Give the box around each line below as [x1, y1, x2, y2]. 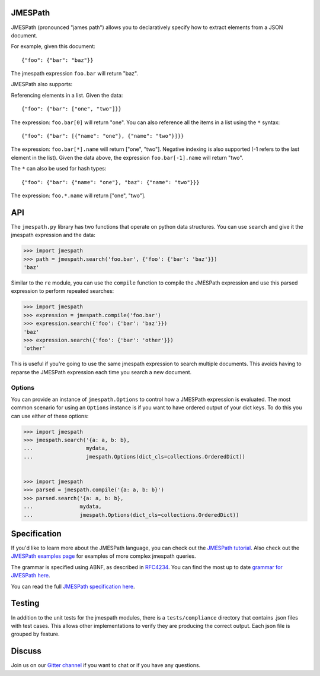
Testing [11, 598, 40, 608]
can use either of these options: [11, 412, 89, 419]
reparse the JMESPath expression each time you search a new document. [11, 368, 192, 375]
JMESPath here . [11, 572, 50, 579]
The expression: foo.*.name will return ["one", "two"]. [11, 192, 146, 199]
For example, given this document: [11, 43, 96, 50]
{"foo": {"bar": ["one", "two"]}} [21, 106, 121, 112]
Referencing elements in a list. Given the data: [11, 91, 123, 99]
